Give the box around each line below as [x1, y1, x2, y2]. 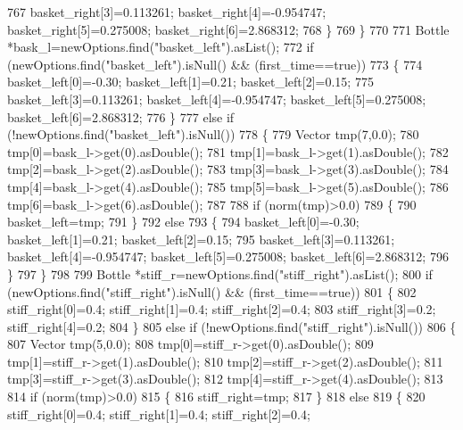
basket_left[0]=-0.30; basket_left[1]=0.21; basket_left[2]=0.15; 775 [7, 72, 374, 91]
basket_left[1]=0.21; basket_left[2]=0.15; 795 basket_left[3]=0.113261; [7, 229, 395, 248]
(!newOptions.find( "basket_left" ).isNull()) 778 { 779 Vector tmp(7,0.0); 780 [7, 125, 419, 144]
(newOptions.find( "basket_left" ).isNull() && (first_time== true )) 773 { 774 [7, 54, 423, 73]
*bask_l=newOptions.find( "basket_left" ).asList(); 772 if [7, 37, 314, 56]
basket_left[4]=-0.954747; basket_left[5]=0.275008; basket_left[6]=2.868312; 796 [7, 247, 449, 266]
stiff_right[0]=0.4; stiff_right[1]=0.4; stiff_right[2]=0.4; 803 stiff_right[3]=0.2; [7, 300, 436, 318]
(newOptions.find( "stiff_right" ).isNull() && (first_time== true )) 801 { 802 [7, 282, 417, 301]
